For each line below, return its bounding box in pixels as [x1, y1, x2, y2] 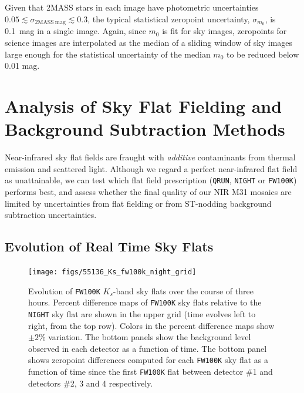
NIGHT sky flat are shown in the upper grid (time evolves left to [28, 307, 256, 320]
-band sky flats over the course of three [113, 284, 254, 297]
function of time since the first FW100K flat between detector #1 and [28, 365, 273, 378]
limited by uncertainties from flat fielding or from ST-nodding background [5, 197, 272, 209]
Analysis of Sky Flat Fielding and [5, 94, 282, 118]
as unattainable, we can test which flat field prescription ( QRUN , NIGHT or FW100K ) [5, 174, 297, 186]
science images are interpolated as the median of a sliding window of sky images [5, 36, 293, 49]
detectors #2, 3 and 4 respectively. [28, 377, 153, 389]
